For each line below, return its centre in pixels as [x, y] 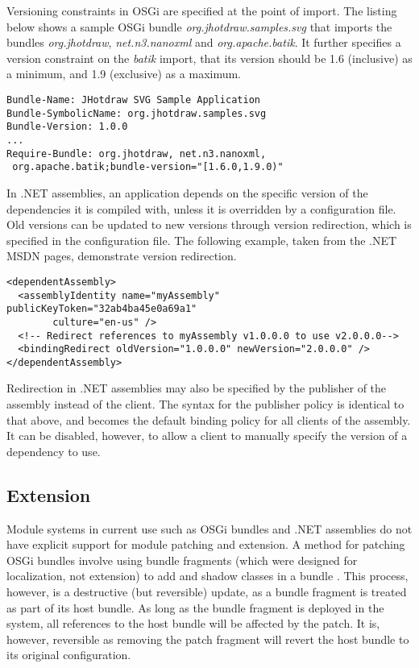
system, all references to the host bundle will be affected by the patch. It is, [193, 623]
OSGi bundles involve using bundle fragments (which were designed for [182, 560]
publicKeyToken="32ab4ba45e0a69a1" [102, 309]
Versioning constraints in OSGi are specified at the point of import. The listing [202, 10]
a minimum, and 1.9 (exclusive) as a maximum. [124, 74]
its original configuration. [69, 655]
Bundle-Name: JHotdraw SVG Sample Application [133, 100]
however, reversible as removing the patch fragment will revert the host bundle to [208, 639]
